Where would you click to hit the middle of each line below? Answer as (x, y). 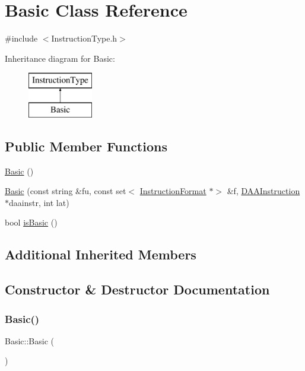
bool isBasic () (31, 222)
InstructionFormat (173, 191)
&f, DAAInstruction (263, 191)
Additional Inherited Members (101, 254)
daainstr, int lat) (39, 202)
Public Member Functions (86, 146)
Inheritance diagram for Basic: (60, 58)
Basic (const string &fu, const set (66, 191)
